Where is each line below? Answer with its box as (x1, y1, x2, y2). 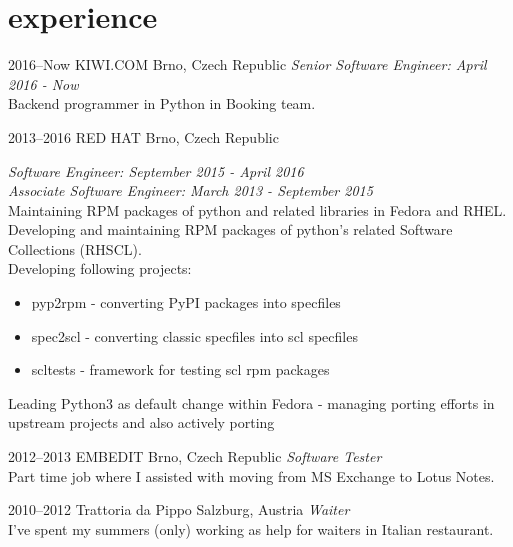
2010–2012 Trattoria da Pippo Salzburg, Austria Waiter (8, 499, 350, 520)
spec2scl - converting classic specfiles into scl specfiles (31, 325, 358, 346)
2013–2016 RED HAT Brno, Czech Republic (8, 126, 279, 147)
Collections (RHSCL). (8, 238, 142, 259)
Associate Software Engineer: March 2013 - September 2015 (8, 180, 373, 201)
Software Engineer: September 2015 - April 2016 (8, 160, 304, 181)
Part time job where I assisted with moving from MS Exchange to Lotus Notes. (8, 465, 495, 486)
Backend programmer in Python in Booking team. (8, 93, 316, 114)
